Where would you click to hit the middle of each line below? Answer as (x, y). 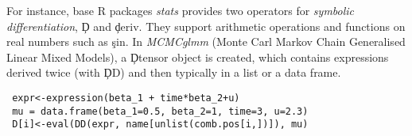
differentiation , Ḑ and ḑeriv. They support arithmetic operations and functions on (206, 26)
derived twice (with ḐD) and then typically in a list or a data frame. (174, 72)
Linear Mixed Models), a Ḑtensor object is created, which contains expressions (198, 57)
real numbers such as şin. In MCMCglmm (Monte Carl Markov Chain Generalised (206, 42)
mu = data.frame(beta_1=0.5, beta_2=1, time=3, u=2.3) (160, 111)
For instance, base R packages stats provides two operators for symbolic (181, 10)
